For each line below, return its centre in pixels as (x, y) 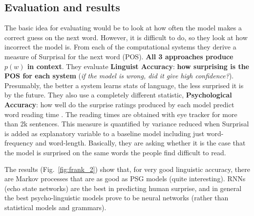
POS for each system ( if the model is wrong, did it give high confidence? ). (119, 76)
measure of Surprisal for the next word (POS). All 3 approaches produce (119, 56)
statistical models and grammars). (55, 207)
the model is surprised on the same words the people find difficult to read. (115, 152)
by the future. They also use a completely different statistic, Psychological (118, 95)
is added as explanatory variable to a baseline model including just (105, 133)
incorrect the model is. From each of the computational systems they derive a (120, 47)
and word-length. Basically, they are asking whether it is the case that (140, 143)
